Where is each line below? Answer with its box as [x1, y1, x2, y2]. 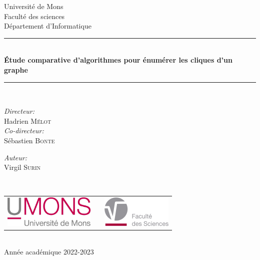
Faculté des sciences [4, 11, 64, 21]
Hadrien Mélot [4, 115, 51, 126]
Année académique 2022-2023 [4, 246, 94, 257]
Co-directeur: [4, 125, 44, 136]
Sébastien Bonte [4, 135, 55, 145]
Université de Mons [4, 1, 63, 11]
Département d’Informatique [4, 21, 91, 31]
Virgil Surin [4, 162, 41, 172]
